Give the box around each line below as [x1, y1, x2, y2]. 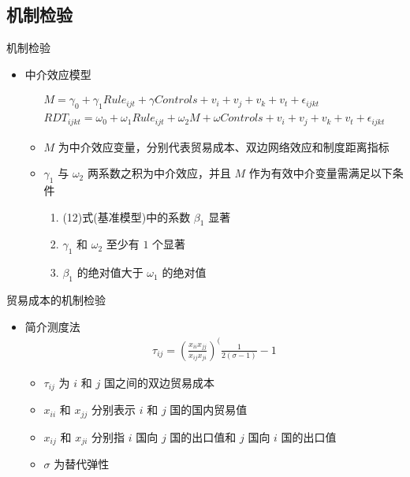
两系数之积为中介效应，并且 [87, 165, 231, 181]
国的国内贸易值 [170, 401, 248, 418]
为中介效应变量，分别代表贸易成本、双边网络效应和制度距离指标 [58, 138, 389, 155]
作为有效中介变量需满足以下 [248, 165, 393, 181]
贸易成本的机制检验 [6, 292, 106, 308]
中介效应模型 [24, 65, 91, 82]
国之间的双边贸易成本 [103, 374, 214, 390]
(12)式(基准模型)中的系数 [62, 208, 191, 225]
